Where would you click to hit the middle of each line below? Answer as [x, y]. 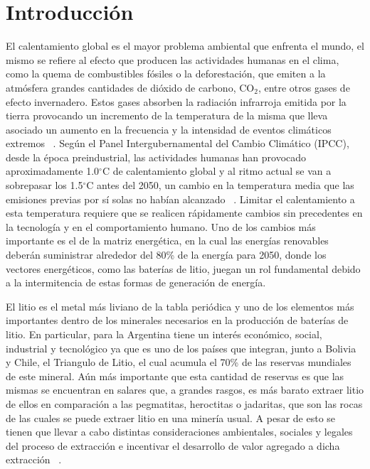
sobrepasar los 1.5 [44, 185]
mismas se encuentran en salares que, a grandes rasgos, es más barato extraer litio [185, 390]
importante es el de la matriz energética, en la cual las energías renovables [167, 241]
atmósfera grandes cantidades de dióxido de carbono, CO [130, 87]
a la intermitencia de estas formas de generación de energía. [136, 282]
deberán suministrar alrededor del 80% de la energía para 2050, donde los [166, 255]
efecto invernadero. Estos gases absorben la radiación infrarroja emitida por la [176, 101]
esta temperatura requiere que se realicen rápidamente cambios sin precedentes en [184, 213]
